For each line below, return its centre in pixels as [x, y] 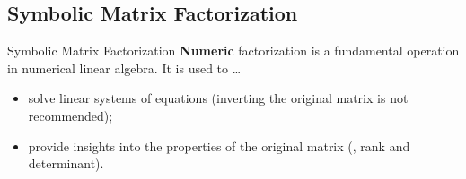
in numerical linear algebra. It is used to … [124, 68]
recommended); [70, 115]
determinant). [66, 163]
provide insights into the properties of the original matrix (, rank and [219, 145]
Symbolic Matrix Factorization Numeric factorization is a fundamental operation [233, 51]
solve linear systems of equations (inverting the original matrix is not [218, 98]
